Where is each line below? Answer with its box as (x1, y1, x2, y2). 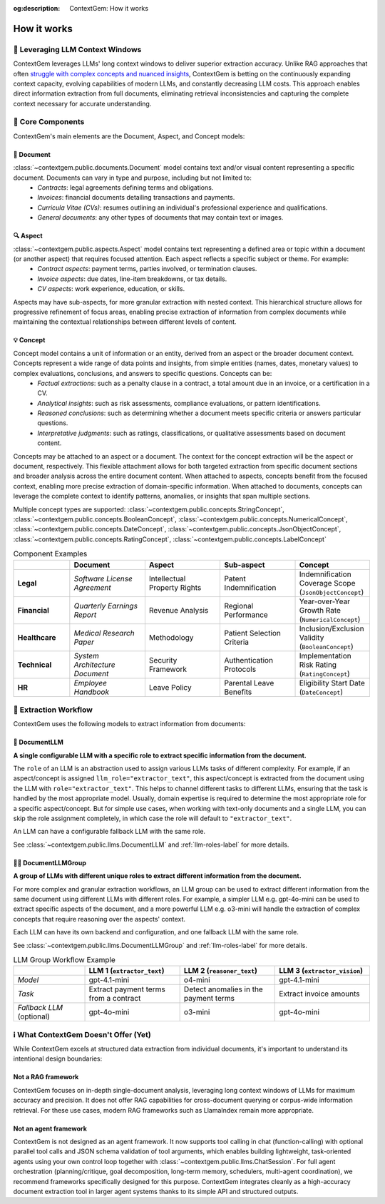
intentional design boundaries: (13, 1054, 103, 1063)
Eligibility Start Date (299, 678, 365, 688)
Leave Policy (148, 682, 192, 692)
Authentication (224, 655, 274, 665)
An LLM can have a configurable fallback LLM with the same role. (13, 827, 206, 836)
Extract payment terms (88, 984, 165, 994)
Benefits (224, 687, 252, 697)
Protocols (224, 664, 257, 674)
